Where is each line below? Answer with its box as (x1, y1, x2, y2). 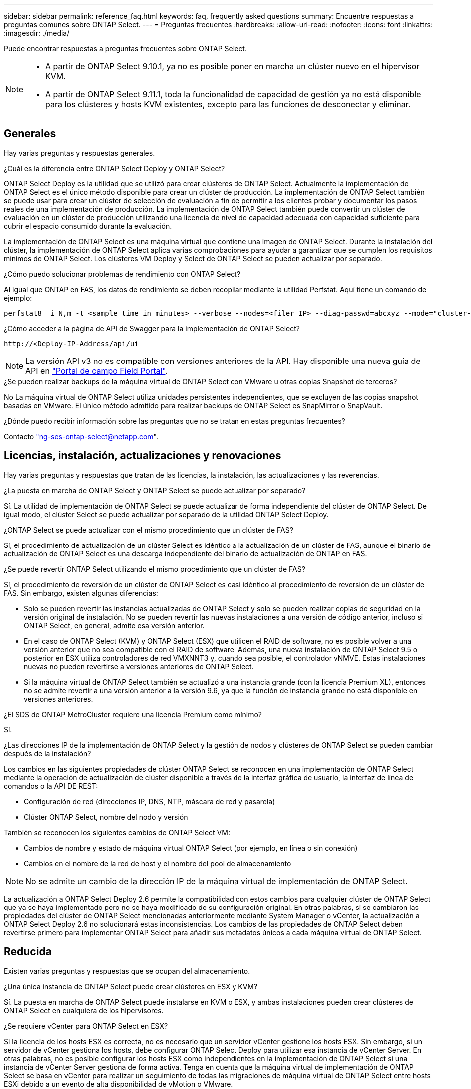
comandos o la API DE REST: (4, 781, 98, 790)
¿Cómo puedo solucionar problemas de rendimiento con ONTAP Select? (4, 269, 241, 278)
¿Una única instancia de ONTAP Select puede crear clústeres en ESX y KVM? (4, 982, 258, 991)
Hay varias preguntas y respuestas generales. (4, 148, 155, 157)
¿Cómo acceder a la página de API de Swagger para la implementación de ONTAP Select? (4, 324, 300, 333)
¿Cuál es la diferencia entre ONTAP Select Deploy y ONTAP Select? (4, 164, 225, 173)
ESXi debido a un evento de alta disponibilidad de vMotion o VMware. (4, 1079, 233, 1088)
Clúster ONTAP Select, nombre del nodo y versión (24, 812, 188, 821)
